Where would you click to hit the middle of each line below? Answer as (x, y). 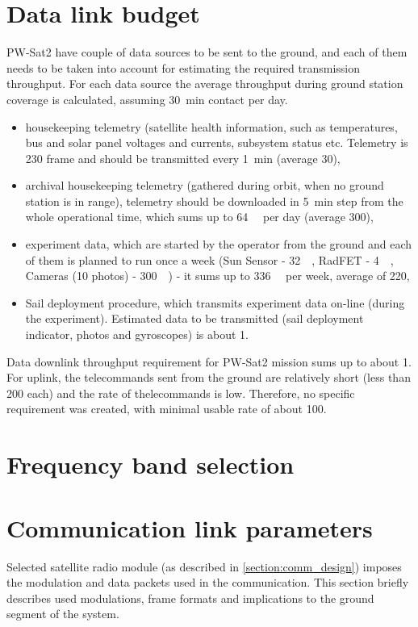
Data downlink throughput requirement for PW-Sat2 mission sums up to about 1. (209, 361)
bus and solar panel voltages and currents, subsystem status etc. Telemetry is (217, 142)
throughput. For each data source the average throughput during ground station (205, 84)
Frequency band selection (150, 464)
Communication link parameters (190, 527)
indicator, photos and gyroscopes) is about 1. (137, 334)
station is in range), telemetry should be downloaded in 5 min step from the (214, 201)
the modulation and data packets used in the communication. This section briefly (208, 582)
